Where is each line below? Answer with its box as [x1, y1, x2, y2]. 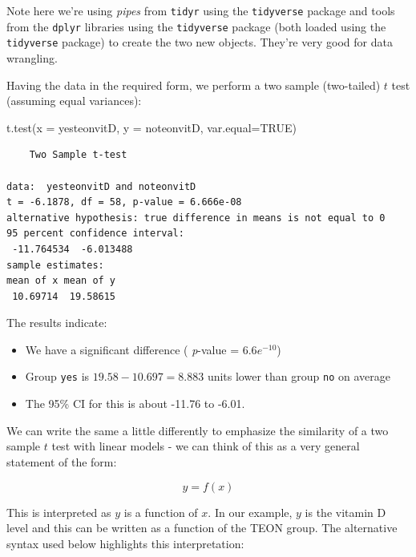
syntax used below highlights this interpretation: [6, 535, 244, 551]
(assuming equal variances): [6, 92, 142, 109]
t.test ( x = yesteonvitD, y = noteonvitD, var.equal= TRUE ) [6, 119, 297, 135]
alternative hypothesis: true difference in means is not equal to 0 [6, 212, 386, 224]
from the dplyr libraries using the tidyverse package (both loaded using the [6, 18, 386, 34]
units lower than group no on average [207, 368, 390, 385]
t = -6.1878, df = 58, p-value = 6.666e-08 [6, 196, 242, 208]
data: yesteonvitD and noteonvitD [6, 180, 196, 192]
